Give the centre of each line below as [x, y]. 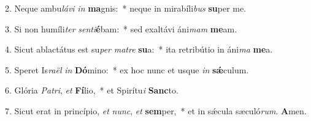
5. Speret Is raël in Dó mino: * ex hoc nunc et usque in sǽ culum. [127, 69]
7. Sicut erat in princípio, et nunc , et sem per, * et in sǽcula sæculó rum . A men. [156, 110]
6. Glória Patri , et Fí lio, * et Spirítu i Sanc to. [92, 90]
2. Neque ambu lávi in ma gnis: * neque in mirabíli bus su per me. [126, 8]
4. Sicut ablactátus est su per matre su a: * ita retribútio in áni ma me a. [139, 49]
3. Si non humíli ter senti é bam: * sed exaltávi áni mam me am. [121, 28]
